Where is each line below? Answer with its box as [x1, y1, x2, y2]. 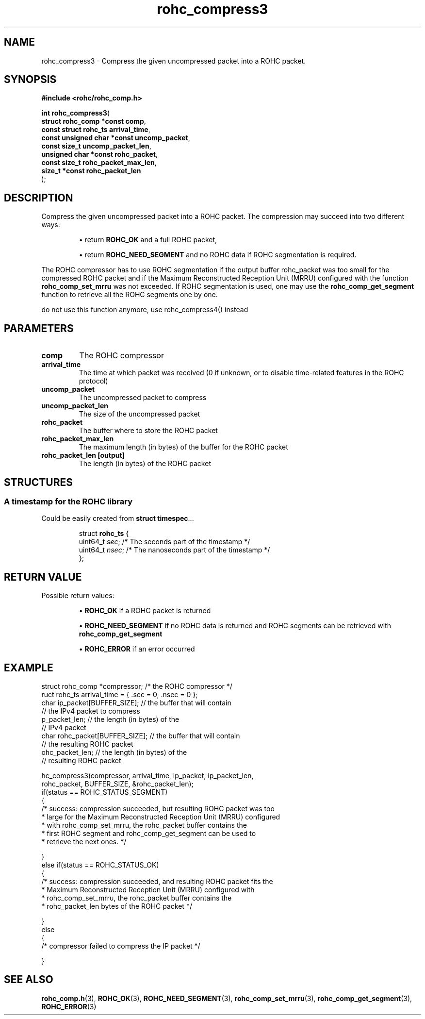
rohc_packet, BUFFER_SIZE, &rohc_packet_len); [41, 780, 194, 788]
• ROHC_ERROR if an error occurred [79, 645, 195, 653]
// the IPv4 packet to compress [41, 707, 140, 716]
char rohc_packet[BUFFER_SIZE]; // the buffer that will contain [41, 732, 240, 740]
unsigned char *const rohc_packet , [41, 150, 158, 159]
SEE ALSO [4, 973, 53, 986]
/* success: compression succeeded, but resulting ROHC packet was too [41, 804, 275, 813]
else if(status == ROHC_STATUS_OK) [41, 861, 159, 869]
